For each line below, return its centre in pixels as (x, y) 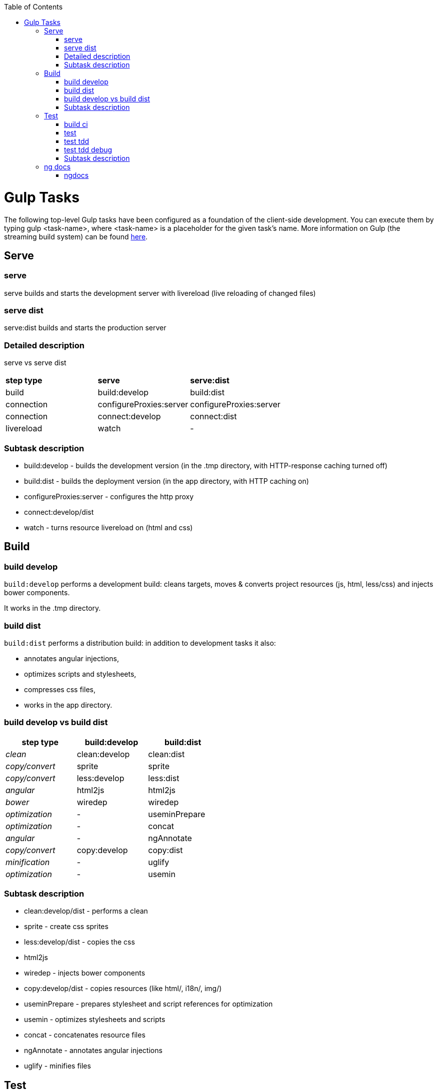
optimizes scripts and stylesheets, (80, 674)
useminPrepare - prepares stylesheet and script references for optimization (148, 1004)
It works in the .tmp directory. (52, 608)
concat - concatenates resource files (85, 1035)
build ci (76, 124)
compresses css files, (60, 689)
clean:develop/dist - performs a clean (86, 911)
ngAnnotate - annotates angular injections (93, 1051)
